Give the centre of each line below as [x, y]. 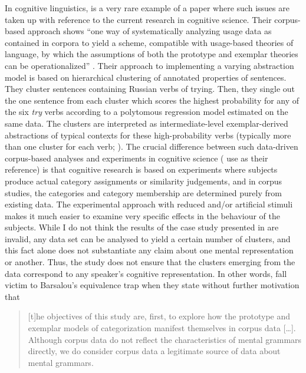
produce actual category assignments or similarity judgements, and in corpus [144, 181]
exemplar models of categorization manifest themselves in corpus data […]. [162, 328]
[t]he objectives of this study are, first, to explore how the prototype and [159, 316]
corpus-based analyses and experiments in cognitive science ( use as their [136, 158]
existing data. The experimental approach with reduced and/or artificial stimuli [149, 204]
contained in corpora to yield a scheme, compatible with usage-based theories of [149, 42]
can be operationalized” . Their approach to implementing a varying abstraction [149, 65]
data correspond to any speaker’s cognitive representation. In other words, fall [146, 273]
